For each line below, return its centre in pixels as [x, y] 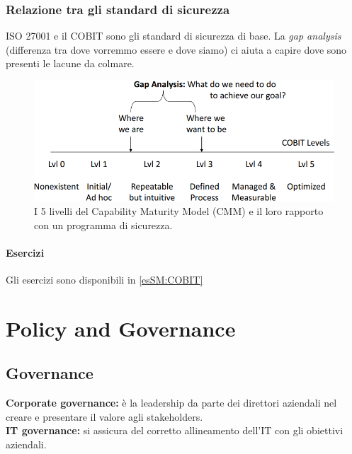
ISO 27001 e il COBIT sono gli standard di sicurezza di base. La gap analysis [174, 36]
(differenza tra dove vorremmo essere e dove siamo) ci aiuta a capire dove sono [176, 49]
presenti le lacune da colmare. [70, 63]
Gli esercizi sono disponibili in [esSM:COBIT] [104, 279]
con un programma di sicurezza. [103, 225]
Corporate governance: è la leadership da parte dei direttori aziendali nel [171, 403]
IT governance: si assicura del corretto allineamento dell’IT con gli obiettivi [175, 430]
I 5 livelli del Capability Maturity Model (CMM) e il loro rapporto [179, 210]
